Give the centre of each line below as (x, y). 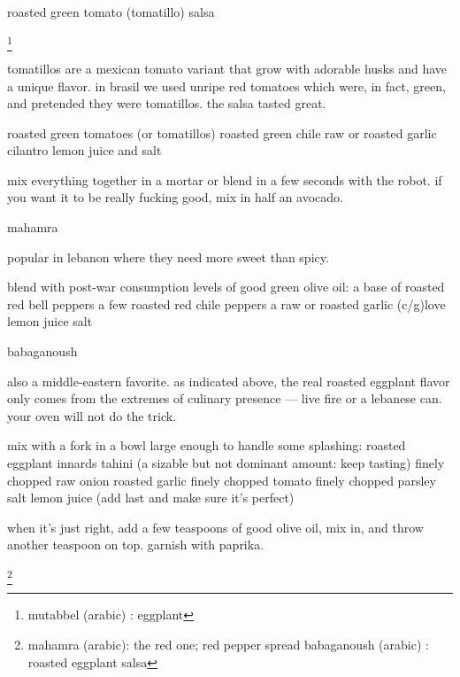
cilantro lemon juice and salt (84, 150)
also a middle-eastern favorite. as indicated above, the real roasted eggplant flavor (229, 381)
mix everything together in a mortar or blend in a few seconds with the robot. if (225, 179)
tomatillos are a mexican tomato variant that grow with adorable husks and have (227, 68)
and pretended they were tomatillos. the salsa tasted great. (167, 103)
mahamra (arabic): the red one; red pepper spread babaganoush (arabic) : (228, 644)
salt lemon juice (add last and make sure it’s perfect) (151, 498)
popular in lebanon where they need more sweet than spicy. (168, 257)
